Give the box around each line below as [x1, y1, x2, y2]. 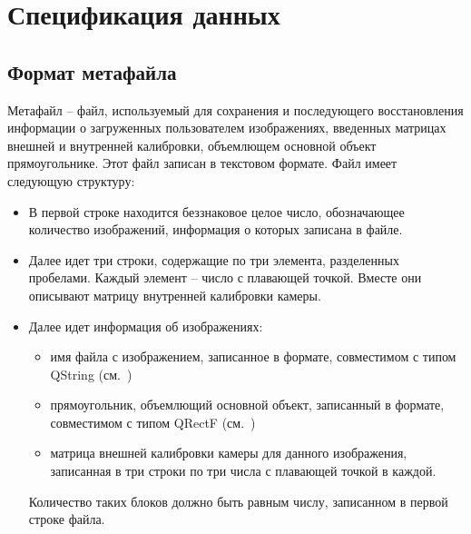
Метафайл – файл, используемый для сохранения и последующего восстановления [7, 100, 464, 119]
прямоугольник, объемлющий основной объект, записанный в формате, [50, 395, 445, 414]
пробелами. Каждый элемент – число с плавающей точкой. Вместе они [28, 268, 422, 287]
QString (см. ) [50, 364, 132, 383]
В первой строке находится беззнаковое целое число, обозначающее [28, 202, 405, 221]
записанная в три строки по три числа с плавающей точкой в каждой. [50, 461, 437, 480]
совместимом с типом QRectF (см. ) [50, 412, 256, 431]
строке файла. [28, 509, 105, 529]
